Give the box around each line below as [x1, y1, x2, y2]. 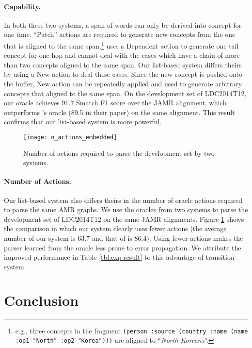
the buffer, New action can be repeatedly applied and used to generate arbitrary [4, 79, 242, 89]
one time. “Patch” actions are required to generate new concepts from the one [4, 29, 236, 39]
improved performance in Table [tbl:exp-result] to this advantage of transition [4, 252, 235, 262]
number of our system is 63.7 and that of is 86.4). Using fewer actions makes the [4, 233, 243, 243]
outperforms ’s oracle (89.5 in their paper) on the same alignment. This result [4, 107, 235, 117]
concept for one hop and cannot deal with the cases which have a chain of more [4, 50, 240, 60]
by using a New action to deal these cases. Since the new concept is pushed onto [4, 69, 242, 79]
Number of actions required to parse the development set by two [23, 148, 215, 158]
